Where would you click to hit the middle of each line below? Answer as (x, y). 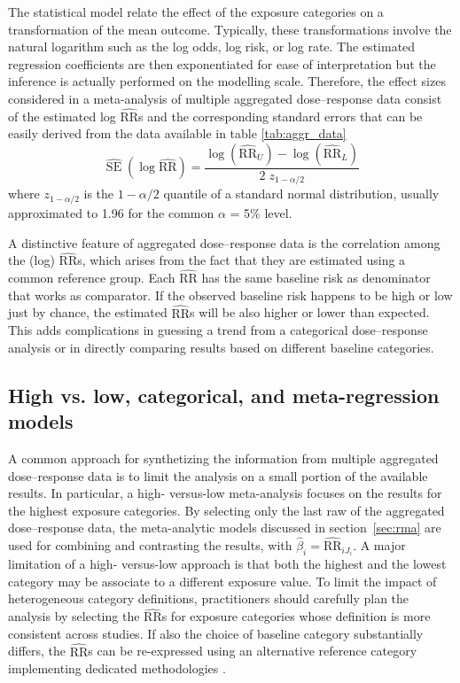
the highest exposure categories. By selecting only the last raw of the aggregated (226, 510)
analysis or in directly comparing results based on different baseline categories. (221, 347)
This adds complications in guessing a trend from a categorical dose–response (218, 330)
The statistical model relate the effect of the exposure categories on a (196, 12)
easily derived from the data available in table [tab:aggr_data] (177, 133)
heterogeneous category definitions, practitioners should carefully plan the (209, 598)
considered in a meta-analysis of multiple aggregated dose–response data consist (225, 98)
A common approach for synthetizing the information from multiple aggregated (223, 458)
